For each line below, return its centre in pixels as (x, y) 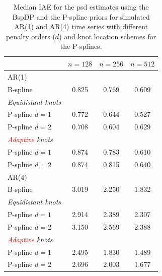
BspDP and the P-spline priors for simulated (81, 16)
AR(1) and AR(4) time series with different (81, 26)
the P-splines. (81, 46)
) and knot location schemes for (108, 36)
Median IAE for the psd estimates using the (81, 7)
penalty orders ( (31, 36)
